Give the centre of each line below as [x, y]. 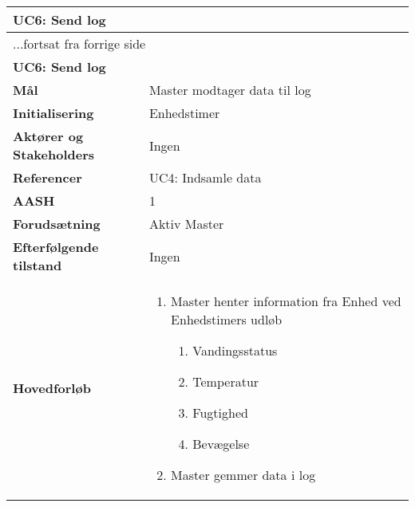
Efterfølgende [56, 247]
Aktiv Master [186, 224]
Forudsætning [57, 224]
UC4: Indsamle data [205, 177]
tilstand [38, 265]
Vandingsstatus [235, 350]
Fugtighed [220, 413]
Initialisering [53, 113]
